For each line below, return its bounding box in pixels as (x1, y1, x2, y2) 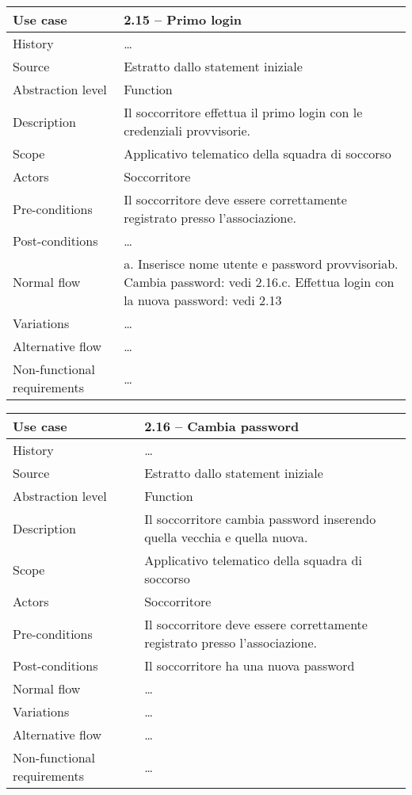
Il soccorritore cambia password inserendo (144, 510, 376, 528)
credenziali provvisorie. (124, 121, 250, 140)
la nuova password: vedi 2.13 (124, 291, 282, 309)
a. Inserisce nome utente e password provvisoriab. (124, 254, 399, 273)
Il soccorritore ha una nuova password (144, 656, 355, 675)
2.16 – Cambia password (144, 417, 299, 435)
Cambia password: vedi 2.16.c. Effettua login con (124, 273, 395, 291)
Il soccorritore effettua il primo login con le (124, 103, 363, 121)
